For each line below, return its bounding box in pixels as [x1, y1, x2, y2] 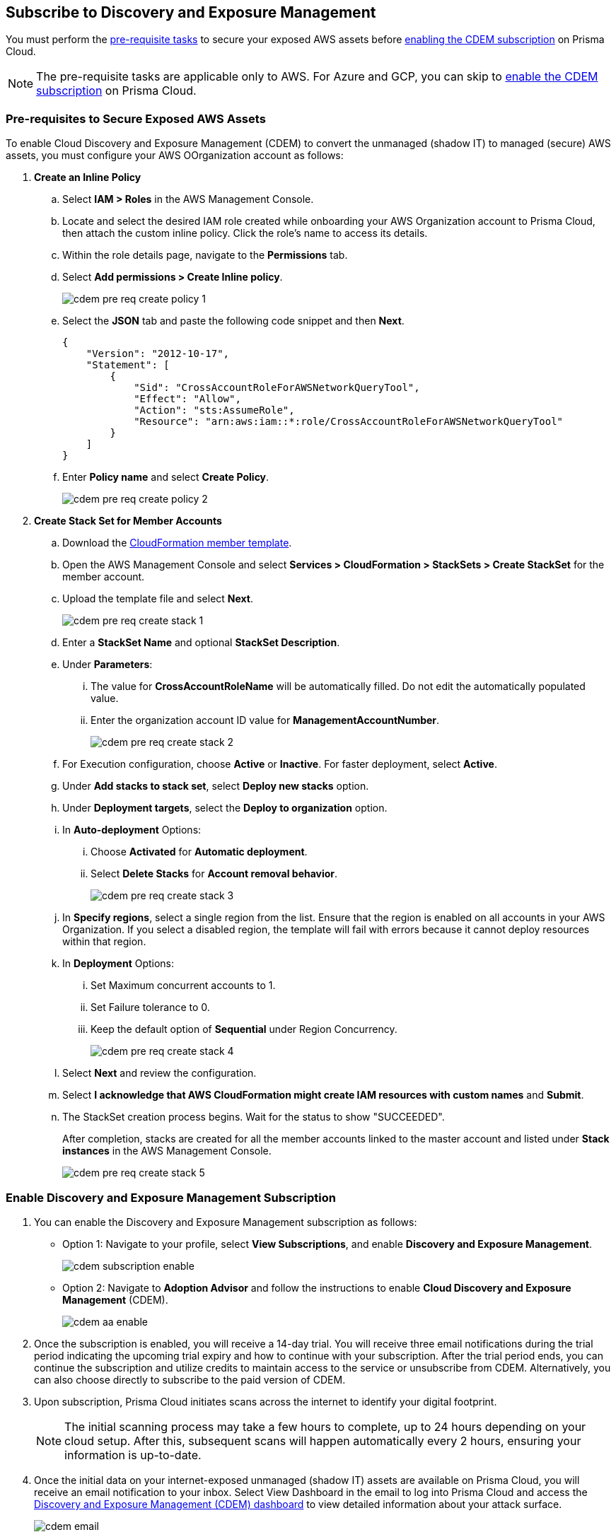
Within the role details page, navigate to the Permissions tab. [62, 249, 348, 262]
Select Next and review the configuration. [62, 1067, 257, 1080]
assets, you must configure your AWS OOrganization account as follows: [6, 149, 344, 162]
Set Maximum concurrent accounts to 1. [91, 979, 276, 992]
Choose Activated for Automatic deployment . [91, 846, 308, 858]
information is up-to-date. [64, 1447, 202, 1462]
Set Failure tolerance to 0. [91, 1001, 210, 1014]
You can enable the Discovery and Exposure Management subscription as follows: [34, 1215, 417, 1228]
